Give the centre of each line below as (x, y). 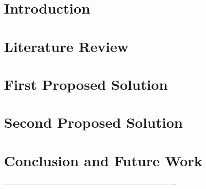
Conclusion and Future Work (103, 160)
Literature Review (66, 46)
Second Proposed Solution (94, 122)
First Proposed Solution (86, 84)
